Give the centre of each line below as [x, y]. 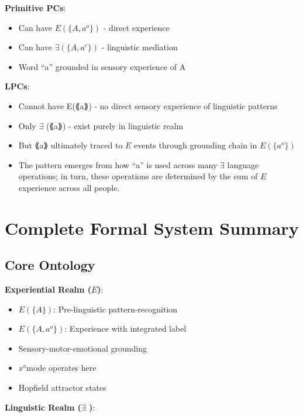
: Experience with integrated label [125, 329]
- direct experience [136, 27]
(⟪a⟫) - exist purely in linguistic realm [115, 125]
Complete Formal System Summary [152, 227]
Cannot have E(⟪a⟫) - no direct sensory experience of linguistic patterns [148, 105]
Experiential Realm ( [48, 289]
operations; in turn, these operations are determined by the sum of [138, 176]
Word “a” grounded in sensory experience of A [102, 66]
